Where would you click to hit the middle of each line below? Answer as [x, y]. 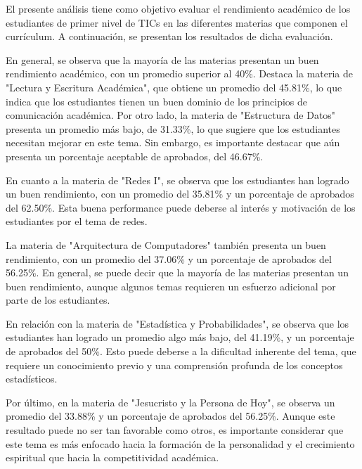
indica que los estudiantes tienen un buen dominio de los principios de [157, 101]
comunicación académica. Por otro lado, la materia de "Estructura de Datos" [171, 115]
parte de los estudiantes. [58, 300]
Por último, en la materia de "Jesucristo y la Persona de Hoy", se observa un [170, 402]
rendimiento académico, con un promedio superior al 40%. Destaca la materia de [180, 73]
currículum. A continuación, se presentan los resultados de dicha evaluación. [169, 36]
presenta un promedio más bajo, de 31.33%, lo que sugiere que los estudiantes [173, 128]
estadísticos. [32, 379]
